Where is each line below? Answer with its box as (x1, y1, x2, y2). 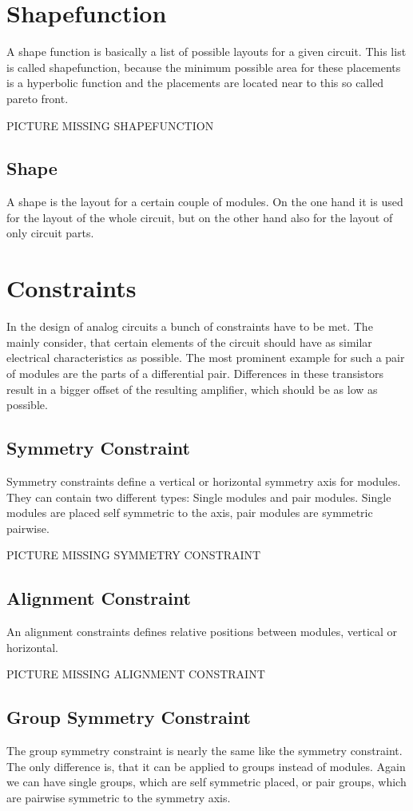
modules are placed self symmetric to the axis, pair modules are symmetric (6, 504, 373, 521)
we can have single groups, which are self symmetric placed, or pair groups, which (6, 773, 407, 790)
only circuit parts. (6, 225, 94, 241)
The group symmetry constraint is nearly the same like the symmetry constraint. (6, 742, 403, 759)
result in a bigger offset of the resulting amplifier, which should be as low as (6, 380, 378, 397)
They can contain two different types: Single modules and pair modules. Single (6, 488, 391, 505)
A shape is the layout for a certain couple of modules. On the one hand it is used (6, 193, 403, 210)
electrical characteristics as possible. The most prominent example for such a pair (6, 349, 405, 366)
